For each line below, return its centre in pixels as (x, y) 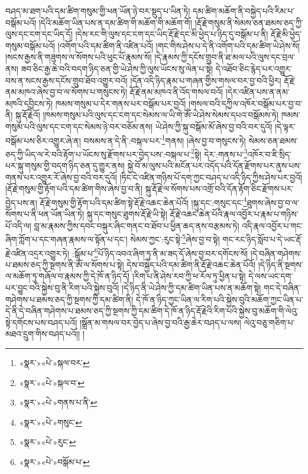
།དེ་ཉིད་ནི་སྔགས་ (281, 264)
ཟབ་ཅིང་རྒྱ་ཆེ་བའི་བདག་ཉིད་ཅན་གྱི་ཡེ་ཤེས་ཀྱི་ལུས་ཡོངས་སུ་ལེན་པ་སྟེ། (117, 68)
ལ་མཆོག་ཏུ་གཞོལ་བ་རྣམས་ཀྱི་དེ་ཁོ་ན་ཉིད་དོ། (68, 276)
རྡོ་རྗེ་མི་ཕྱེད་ (286, 34)
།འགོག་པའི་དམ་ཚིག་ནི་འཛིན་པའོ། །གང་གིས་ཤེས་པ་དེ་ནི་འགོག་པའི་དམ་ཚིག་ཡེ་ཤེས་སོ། (179, 45)
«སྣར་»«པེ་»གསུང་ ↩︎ (51, 422)
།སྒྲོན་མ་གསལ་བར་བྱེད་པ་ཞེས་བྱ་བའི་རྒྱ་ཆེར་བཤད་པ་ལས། (160, 322)
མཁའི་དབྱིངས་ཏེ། (29, 103)
